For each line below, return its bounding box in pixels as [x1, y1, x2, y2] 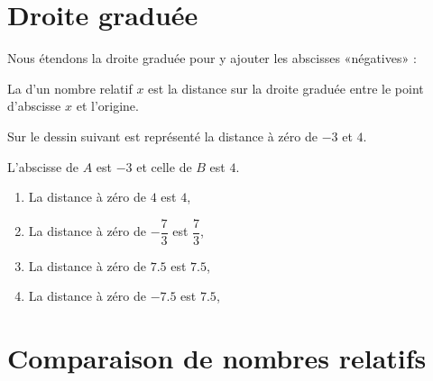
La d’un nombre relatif [7, 78, 133, 97]
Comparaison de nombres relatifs [7, 340, 427, 376]
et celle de [136, 157, 192, 176]
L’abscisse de [7, 157, 78, 176]
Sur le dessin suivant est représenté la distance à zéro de [7, 126, 318, 145]
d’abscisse [7, 96, 61, 115]
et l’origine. [76, 96, 139, 115]
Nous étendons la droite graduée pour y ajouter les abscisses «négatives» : [7, 49, 417, 68]
